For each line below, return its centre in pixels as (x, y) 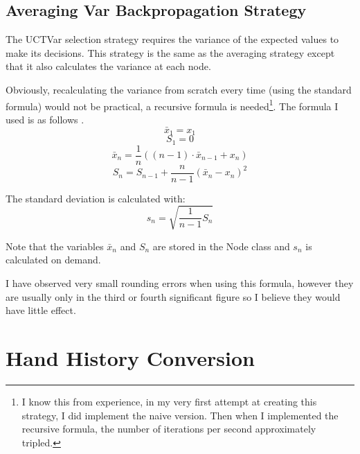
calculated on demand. (53, 260)
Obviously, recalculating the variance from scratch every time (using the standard (179, 89)
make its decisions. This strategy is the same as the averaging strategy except (170, 52)
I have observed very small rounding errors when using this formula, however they (180, 283)
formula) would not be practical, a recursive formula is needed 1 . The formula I (172, 105)
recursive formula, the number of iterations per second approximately (169, 429)
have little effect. (41, 310)
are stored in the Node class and (221, 246)
